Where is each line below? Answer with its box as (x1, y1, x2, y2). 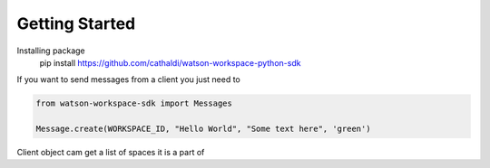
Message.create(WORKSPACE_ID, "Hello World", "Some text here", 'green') (35, 124, 371, 135)
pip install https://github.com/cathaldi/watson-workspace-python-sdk (39, 57, 301, 68)
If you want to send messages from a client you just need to (16, 74, 240, 85)
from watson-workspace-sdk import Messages (35, 98, 233, 108)
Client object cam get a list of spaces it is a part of (16, 147, 205, 158)
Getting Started (16, 14, 136, 33)
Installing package (16, 45, 85, 56)
